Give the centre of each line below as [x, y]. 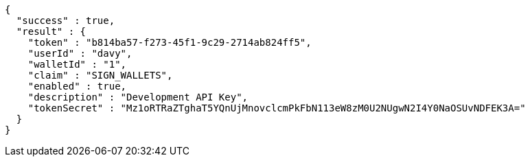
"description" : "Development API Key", [138, 97]
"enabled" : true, [77, 86]
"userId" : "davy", [80, 53]
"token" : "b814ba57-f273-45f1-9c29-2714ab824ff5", [170, 42]
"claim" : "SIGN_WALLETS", [100, 75]
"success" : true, [66, 21]
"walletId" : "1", [77, 64]
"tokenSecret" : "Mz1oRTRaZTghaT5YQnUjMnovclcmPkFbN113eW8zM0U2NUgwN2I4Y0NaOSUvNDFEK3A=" [277, 108]
